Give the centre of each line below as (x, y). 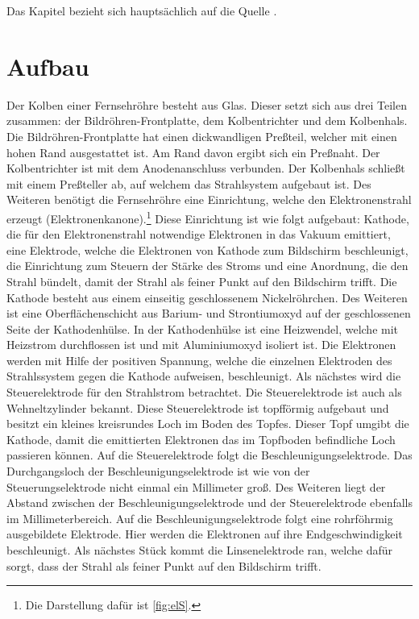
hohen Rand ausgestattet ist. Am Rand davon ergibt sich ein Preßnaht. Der (193, 152)
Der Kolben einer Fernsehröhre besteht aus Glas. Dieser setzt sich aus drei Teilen (207, 104)
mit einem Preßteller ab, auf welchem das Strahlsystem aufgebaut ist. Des (189, 183)
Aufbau (48, 66)
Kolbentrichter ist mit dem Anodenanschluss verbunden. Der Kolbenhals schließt (206, 168)
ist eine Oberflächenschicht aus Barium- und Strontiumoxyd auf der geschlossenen (209, 313)
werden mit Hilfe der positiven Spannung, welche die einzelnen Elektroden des (199, 360)
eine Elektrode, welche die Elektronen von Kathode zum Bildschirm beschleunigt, (207, 249)
